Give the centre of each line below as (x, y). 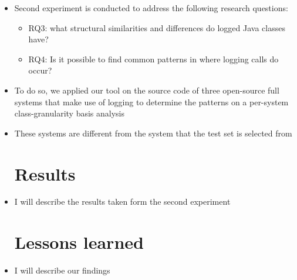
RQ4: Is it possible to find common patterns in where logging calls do (153, 59)
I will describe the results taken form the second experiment (122, 201)
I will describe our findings (62, 270)
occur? (40, 70)
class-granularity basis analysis (70, 113)
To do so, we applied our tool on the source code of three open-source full (147, 90)
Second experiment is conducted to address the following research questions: (151, 8)
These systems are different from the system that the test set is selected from (153, 133)
